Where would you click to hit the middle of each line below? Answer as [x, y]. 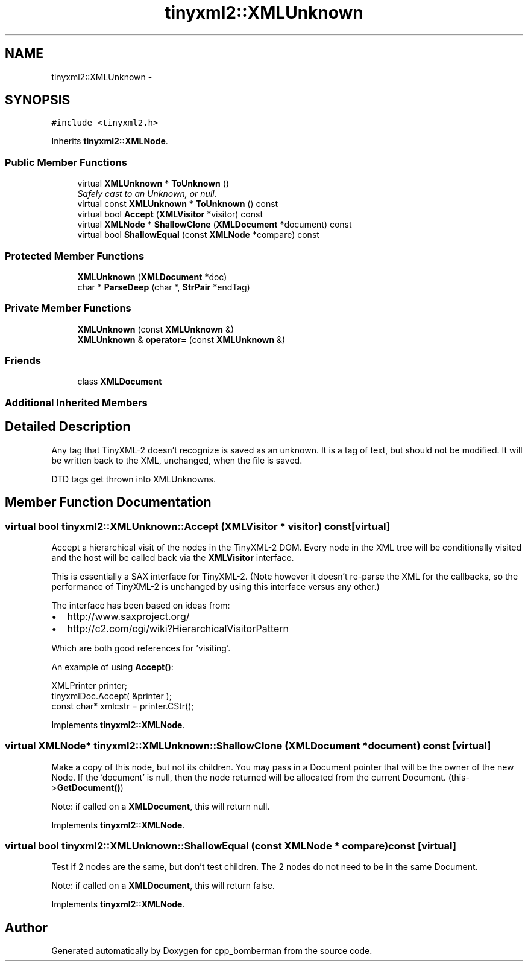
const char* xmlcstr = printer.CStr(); [123, 706]
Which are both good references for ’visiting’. [141, 648]
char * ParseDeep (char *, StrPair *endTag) [164, 287]
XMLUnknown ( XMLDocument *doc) [152, 277]
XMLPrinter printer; [90, 685]
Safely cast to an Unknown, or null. [147, 194]
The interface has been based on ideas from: [141, 605]
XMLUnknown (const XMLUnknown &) [156, 329]
